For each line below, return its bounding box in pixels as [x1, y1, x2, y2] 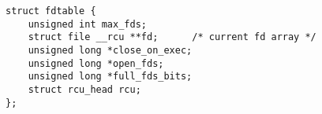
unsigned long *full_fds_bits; [28, 71, 193, 83]
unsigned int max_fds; [28, 18, 147, 30]
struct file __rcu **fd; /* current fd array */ [28, 31, 316, 43]
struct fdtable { [6, 6, 96, 17]
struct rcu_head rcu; [28, 83, 141, 95]
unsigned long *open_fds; [28, 57, 164, 69]
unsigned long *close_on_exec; [28, 44, 193, 56]
